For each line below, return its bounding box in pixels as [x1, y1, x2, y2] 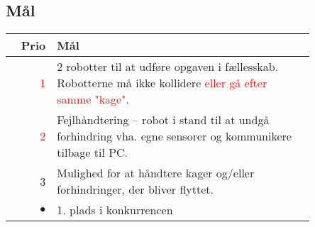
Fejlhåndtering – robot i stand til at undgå [57, 111, 270, 128]
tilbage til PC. [57, 144, 128, 161]
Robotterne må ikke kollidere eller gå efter [57, 74, 267, 92]
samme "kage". [57, 91, 129, 108]
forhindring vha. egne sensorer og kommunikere [57, 128, 292, 145]
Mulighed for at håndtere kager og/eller [57, 165, 255, 182]
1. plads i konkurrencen [57, 201, 173, 218]
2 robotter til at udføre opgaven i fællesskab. [57, 58, 279, 75]
